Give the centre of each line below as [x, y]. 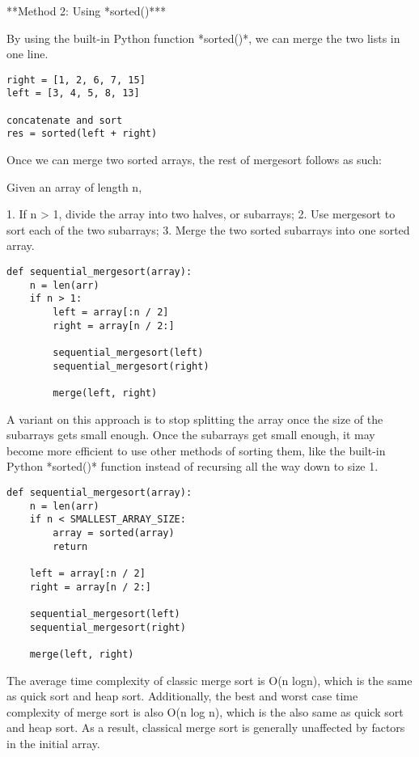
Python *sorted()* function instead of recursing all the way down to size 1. [193, 466]
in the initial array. [53, 743]
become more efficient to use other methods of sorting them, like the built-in [196, 450]
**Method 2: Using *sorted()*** [87, 11]
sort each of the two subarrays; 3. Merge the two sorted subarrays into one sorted [208, 229]
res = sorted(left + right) [82, 134]
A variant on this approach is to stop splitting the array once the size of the [195, 419]
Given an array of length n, [74, 186]
